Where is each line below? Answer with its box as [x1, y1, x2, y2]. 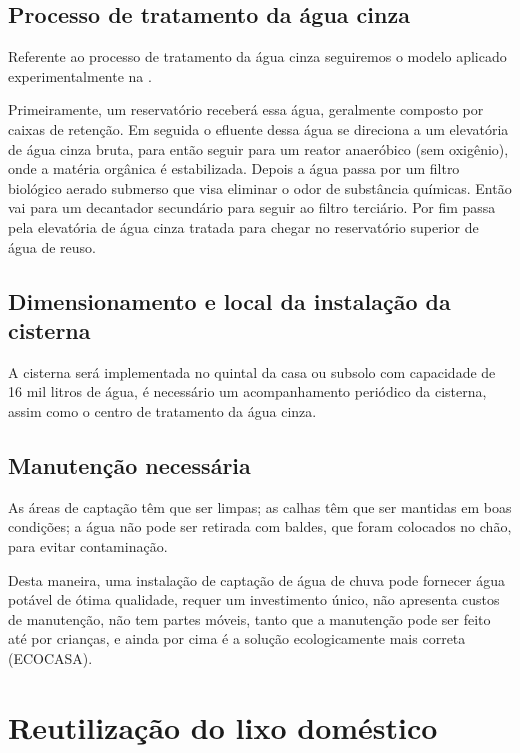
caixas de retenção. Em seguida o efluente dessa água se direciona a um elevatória [8, 118, 509, 139]
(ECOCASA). [8, 647, 93, 668]
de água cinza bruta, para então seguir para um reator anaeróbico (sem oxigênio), [8, 138, 509, 159]
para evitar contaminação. [8, 535, 168, 556]
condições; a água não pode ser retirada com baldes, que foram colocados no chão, [8, 516, 512, 537]
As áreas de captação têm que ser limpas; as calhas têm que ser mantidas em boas [8, 496, 512, 517]
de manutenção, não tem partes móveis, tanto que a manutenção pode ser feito [8, 608, 491, 629]
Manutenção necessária [8, 449, 251, 480]
